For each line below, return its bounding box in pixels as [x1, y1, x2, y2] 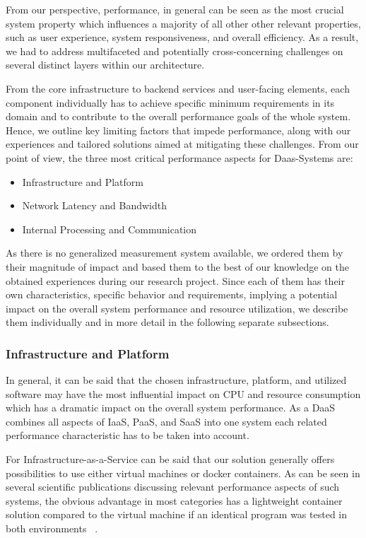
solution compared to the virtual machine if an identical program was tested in [6, 507, 347, 522]
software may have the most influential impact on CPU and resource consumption [6, 386, 361, 401]
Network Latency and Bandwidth [22, 198, 167, 213]
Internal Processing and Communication [22, 221, 197, 236]
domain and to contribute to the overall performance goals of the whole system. [6, 109, 351, 124]
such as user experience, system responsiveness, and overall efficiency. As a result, [6, 30, 359, 45]
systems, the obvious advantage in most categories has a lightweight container [6, 493, 343, 508]
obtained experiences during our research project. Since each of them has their [6, 273, 346, 288]
